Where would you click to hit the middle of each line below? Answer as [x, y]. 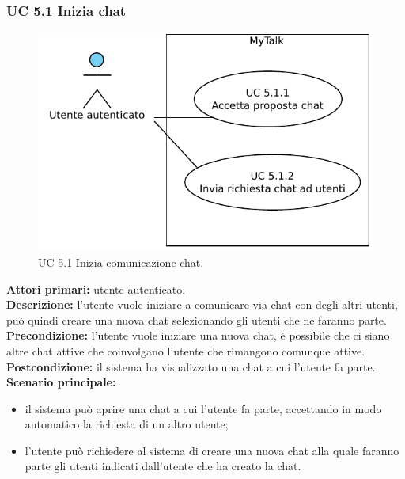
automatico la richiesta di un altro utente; [127, 424]
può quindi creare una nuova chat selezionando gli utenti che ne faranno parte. [197, 319]
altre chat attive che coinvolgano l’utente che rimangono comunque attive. [186, 350]
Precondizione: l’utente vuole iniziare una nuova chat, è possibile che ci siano [198, 335]
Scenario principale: [61, 382]
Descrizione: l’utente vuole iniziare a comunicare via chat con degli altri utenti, [202, 304]
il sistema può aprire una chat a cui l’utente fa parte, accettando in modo [203, 408]
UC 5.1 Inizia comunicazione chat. [121, 262]
